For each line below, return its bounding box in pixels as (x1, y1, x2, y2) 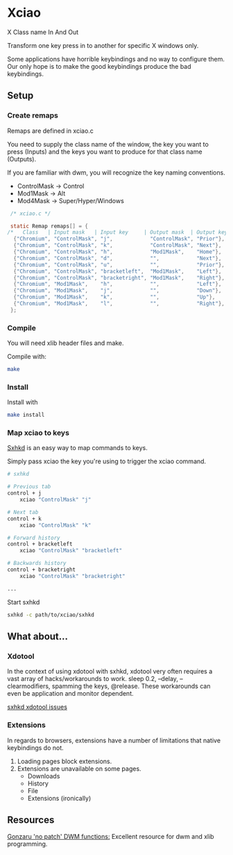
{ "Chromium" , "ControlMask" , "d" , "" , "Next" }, (13, 255, 222, 262)
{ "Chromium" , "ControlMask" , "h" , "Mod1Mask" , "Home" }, (13, 248, 222, 255)
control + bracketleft (7, 541, 73, 548)
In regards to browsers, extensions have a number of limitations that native (7, 736, 221, 744)
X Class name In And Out (7, 28, 79, 36)
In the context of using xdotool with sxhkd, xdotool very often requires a (7, 667, 213, 676)
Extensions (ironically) (27, 794, 92, 802)
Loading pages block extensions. (17, 757, 112, 765)
